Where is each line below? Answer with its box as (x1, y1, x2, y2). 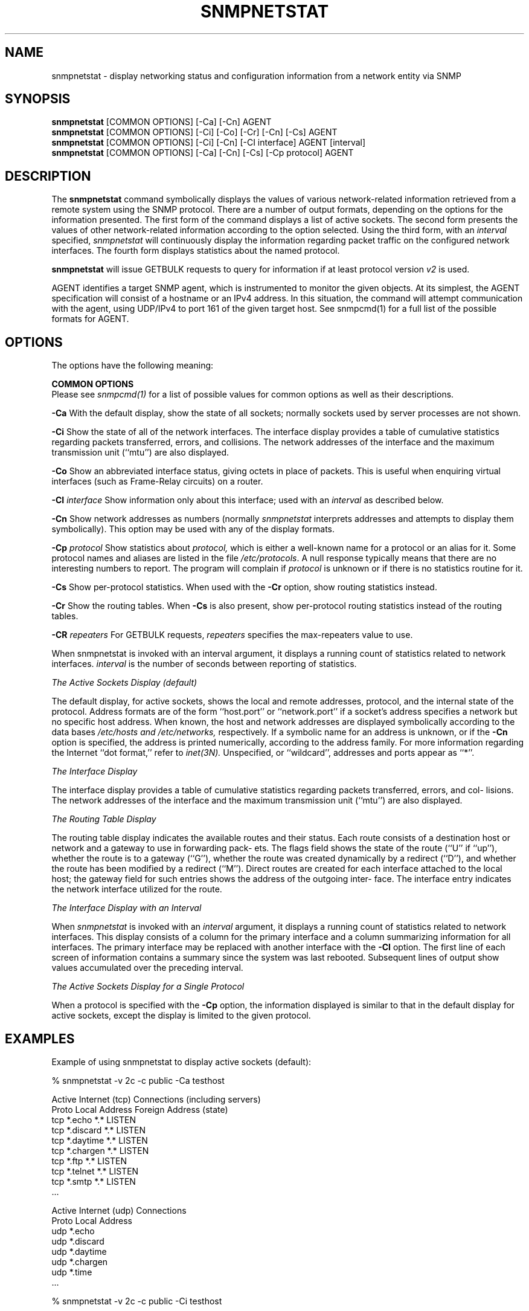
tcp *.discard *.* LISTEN (51, 1124, 146, 1135)
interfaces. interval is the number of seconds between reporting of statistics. (51, 659, 357, 669)
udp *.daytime (51, 1246, 107, 1257)
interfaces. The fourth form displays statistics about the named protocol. (51, 245, 340, 256)
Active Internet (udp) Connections (51, 1205, 187, 1216)
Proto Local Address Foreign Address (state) (51, 1104, 228, 1115)
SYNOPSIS (5, 91, 71, 107)
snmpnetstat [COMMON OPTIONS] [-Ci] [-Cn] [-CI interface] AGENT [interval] (51, 137, 366, 148)
